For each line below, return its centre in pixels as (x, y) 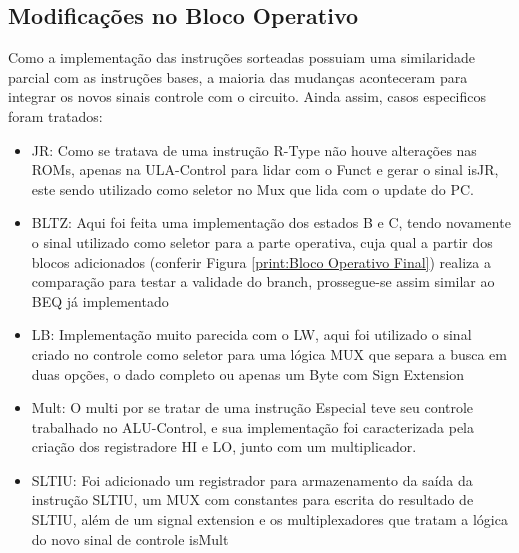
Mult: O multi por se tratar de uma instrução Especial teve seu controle (252, 407)
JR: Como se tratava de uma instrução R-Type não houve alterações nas (254, 149)
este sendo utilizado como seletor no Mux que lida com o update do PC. (253, 188)
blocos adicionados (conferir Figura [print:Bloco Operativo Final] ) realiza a (261, 261)
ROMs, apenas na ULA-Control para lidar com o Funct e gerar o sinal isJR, (265, 169)
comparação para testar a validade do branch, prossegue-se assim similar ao (263, 281)
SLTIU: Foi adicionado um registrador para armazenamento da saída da (252, 479)
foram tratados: (55, 115)
